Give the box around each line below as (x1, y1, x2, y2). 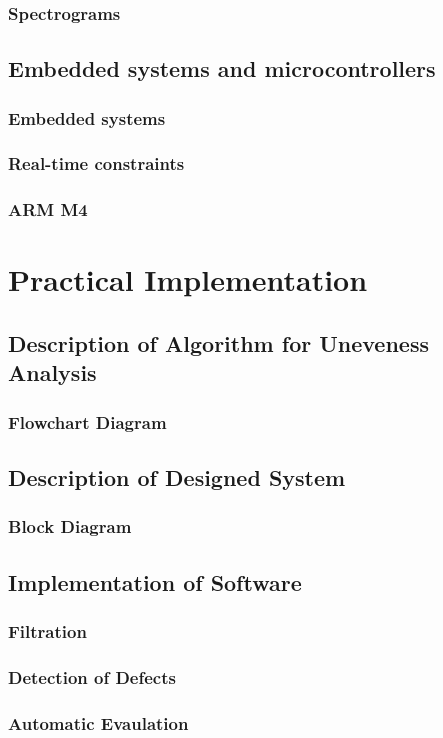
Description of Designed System (8, 461, 346, 492)
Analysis (8, 357, 97, 388)
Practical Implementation (8, 259, 368, 300)
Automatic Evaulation (8, 710, 189, 735)
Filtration (8, 618, 87, 643)
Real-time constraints (8, 151, 185, 176)
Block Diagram (8, 514, 132, 539)
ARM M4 (8, 197, 88, 222)
